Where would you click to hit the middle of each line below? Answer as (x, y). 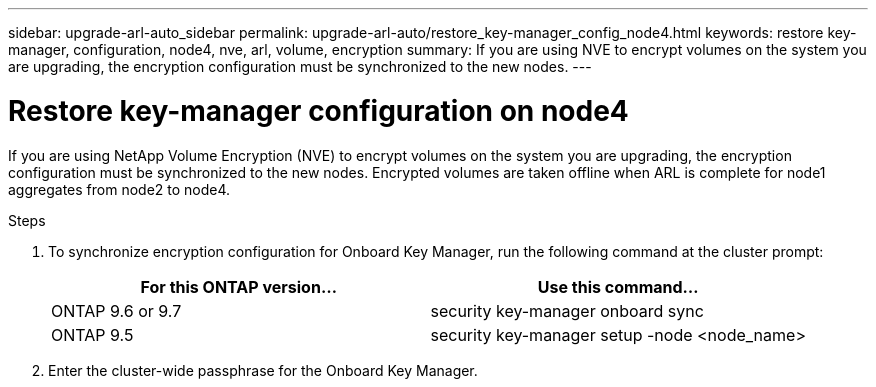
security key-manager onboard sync (567, 310)
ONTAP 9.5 (92, 334)
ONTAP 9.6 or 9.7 (116, 310)
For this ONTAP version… (238, 286)
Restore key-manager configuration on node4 (318, 110)
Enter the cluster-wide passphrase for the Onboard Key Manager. (263, 370)
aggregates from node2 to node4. (119, 189)
